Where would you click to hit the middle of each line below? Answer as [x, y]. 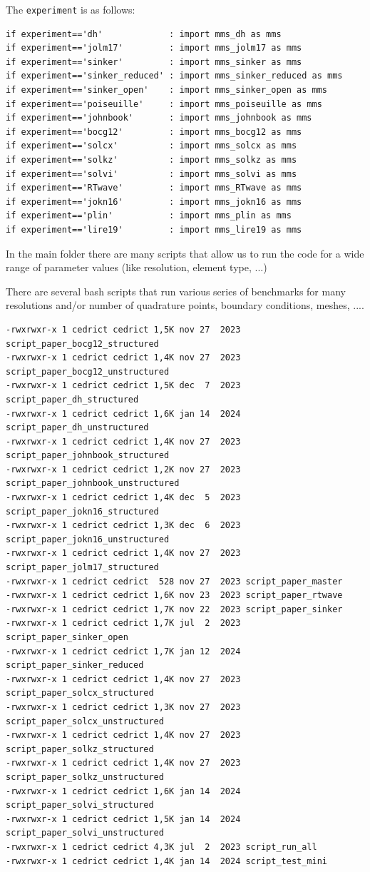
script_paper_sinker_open [67, 637]
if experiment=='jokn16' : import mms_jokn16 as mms [154, 202]
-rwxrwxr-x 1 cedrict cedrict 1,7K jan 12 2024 [123, 651]
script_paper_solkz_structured [80, 749]
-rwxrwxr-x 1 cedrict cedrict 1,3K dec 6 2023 [123, 526]
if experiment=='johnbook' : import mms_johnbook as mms [159, 118]
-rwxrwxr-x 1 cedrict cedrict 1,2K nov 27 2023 [123, 469]
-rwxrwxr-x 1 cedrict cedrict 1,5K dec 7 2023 [123, 386]
